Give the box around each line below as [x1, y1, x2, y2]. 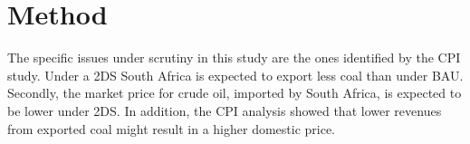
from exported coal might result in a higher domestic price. [7, 119, 336, 138]
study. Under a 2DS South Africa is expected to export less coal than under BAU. [7, 65, 464, 84]
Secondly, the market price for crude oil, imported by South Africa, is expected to [7, 83, 462, 102]
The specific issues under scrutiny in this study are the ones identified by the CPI [7, 48, 461, 67]
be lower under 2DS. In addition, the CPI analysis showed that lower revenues [7, 101, 442, 120]
